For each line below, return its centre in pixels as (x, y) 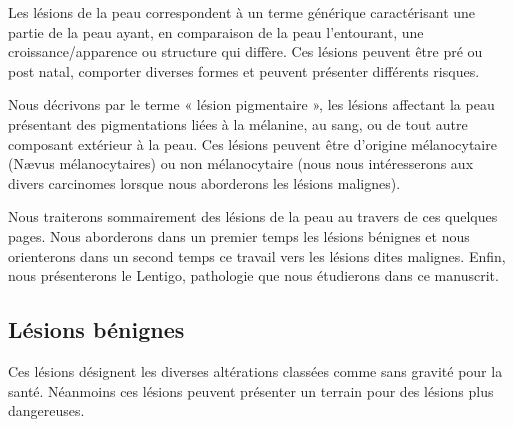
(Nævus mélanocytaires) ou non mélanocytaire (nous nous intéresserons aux (241, 163)
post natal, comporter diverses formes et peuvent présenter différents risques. (244, 70)
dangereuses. (46, 410)
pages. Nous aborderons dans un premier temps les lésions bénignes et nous (239, 235)
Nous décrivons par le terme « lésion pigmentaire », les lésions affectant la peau (251, 104)
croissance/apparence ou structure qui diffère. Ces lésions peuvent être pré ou (245, 51)
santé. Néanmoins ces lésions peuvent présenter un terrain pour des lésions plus (251, 390)
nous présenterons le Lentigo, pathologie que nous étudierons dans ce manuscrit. (253, 275)
